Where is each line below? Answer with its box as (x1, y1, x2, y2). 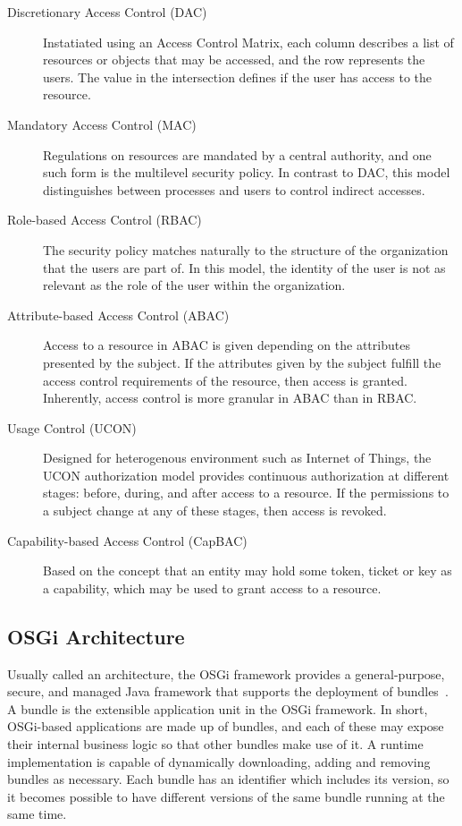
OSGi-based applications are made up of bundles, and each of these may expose (7, 717, 444, 736)
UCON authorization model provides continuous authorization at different (43, 465, 449, 484)
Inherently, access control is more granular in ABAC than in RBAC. (43, 388, 417, 407)
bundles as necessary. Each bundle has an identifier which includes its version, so (7, 770, 449, 788)
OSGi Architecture (7, 622, 185, 650)
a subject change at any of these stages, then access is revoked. (43, 501, 387, 520)
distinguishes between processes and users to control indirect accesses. (43, 180, 425, 199)
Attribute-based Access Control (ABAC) (7, 305, 230, 324)
